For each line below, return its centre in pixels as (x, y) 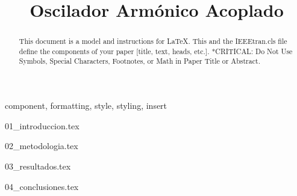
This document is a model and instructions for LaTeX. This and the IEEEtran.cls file (153, 41)
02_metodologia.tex (42, 146)
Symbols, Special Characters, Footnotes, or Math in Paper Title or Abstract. (139, 61)
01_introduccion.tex (42, 125)
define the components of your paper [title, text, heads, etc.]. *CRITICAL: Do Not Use (156, 51)
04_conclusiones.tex (42, 186)
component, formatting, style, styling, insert (86, 106)
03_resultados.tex (38, 166)
